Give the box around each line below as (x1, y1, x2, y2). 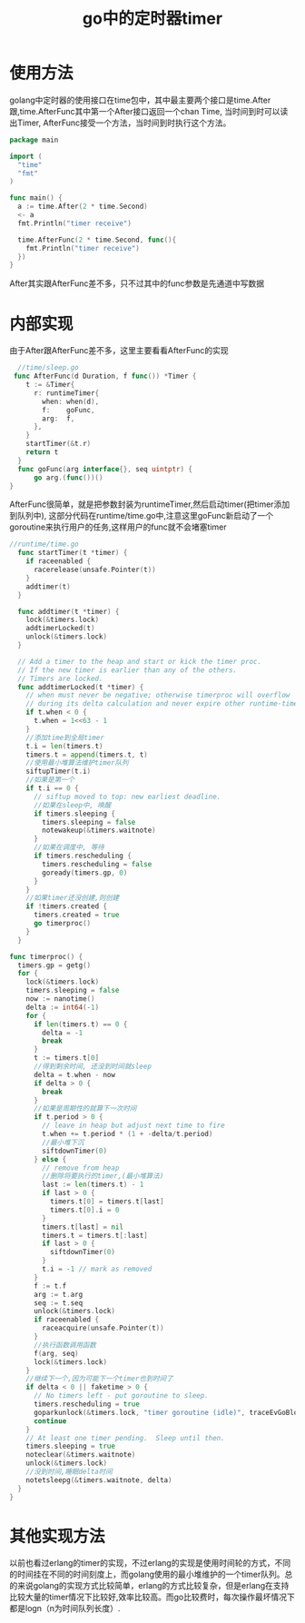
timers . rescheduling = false (42, 859, 152, 868)
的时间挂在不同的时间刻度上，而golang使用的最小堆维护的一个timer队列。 (9, 1569, 285, 1580)
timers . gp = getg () (17, 960, 92, 970)
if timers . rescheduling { (33, 851, 132, 860)
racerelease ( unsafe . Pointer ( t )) (33, 565, 156, 574)
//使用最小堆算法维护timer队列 (25, 758, 129, 767)
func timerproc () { (9, 952, 84, 961)
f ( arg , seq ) (33, 1349, 79, 1358)
